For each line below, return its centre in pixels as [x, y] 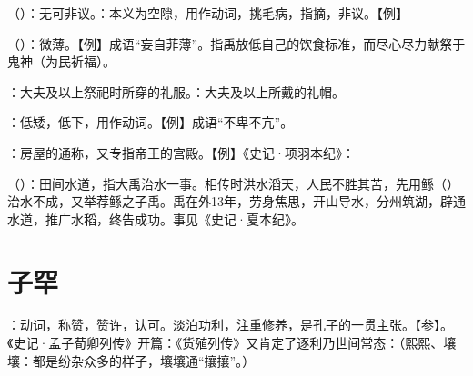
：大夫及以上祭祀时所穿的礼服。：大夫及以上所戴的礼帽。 [176, 91]
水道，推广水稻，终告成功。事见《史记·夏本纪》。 [156, 218]
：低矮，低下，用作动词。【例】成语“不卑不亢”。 [151, 122]
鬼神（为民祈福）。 [61, 61]
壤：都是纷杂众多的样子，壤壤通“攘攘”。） [131, 360]
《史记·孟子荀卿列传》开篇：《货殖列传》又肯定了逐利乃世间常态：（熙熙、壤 [232, 343]
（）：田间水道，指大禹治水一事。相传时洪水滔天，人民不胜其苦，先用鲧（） [233, 183]
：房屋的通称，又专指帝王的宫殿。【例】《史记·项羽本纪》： [181, 152]
